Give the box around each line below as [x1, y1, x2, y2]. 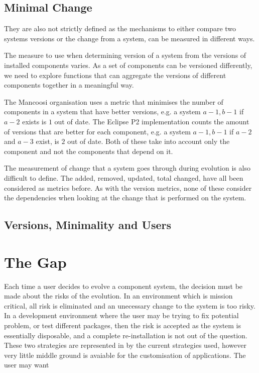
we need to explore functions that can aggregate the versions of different [4, 69, 226, 80]
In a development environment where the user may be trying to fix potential [4, 310, 239, 321]
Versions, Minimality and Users [4, 217, 172, 233]
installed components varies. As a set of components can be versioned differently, [4, 59, 252, 70]
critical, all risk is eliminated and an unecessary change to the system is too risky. [4, 300, 255, 311]
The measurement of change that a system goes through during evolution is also [4, 163, 250, 173]
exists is [22, 116, 47, 126]
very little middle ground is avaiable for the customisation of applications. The [4, 349, 246, 360]
